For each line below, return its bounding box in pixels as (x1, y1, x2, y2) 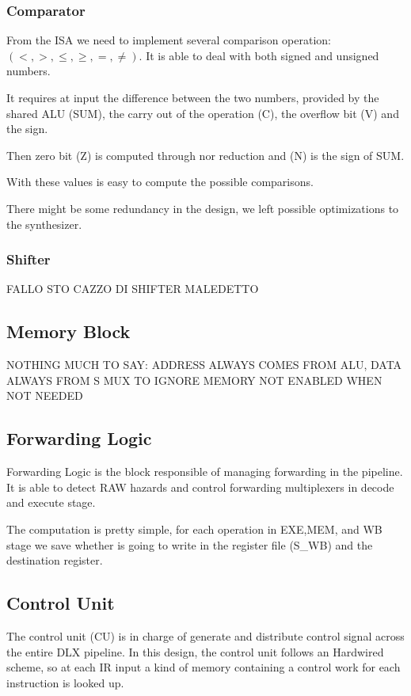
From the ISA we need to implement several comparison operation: (6, 32, 331, 48)
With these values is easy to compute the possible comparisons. (6, 173, 314, 190)
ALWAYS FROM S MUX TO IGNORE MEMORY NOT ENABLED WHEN (6, 371, 382, 388)
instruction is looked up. (6, 674, 124, 690)
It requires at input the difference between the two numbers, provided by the (6, 89, 379, 105)
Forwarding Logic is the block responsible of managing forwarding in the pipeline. (6, 463, 403, 480)
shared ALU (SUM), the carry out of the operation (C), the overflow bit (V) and (6, 105, 399, 121)
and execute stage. (6, 494, 96, 511)
